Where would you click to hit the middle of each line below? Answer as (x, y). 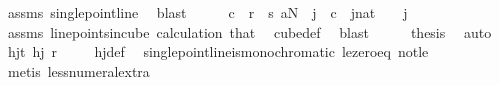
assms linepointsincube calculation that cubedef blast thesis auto (249, 31)
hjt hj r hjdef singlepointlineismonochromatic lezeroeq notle (218, 51)
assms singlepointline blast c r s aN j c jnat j (207, 12)
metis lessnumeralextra (78, 70)
